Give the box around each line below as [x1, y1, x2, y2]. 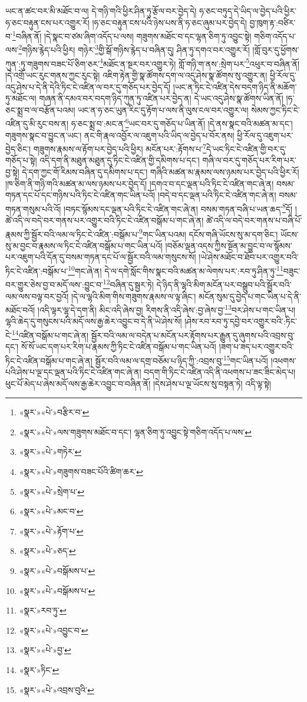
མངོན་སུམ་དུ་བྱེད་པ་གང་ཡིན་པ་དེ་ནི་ [199, 290, 301, 302]
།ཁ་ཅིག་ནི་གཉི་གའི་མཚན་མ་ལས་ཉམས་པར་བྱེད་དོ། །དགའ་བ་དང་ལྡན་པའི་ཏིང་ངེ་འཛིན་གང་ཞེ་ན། [5, 177, 274, 189]
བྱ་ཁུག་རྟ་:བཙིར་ [249, 16, 296, 28]
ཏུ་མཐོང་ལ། [5, 92, 37, 104]
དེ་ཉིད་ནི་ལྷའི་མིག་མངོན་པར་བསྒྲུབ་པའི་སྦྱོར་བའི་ [156, 278, 292, 290]
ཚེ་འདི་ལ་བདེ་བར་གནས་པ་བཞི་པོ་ [206, 214, 302, 227]
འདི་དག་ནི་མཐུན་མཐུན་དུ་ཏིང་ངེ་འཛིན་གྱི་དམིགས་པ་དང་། [39, 154, 200, 166]
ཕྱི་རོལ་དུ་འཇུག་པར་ [237, 129, 293, 141]
